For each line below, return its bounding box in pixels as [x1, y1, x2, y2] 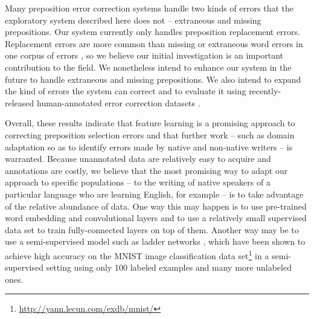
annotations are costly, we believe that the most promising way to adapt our [5, 164, 288, 176]
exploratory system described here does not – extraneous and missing [5, 13, 261, 26]
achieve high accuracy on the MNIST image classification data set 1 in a [5, 247, 269, 262]
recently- [249, 85, 281, 97]
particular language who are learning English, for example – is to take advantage [5, 187, 304, 200]
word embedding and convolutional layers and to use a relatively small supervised [5, 211, 307, 224]
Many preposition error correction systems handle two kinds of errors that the [5, 2, 293, 14]
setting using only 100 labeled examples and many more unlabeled [46, 261, 292, 274]
